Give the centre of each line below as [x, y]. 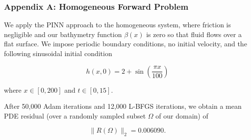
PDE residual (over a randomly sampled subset [75, 115]
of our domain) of [182, 115]
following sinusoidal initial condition [58, 53]
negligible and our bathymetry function [63, 34]
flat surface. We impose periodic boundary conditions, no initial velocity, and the [125, 44]
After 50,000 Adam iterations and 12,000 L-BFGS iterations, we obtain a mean [123, 106]
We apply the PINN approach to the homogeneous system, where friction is [117, 25]
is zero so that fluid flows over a [194, 34]
